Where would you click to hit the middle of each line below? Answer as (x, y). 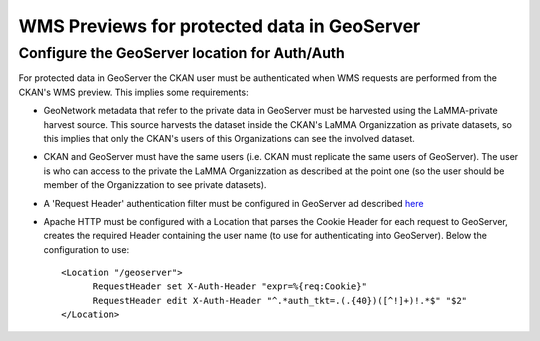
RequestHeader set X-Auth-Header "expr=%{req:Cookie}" (229, 286)
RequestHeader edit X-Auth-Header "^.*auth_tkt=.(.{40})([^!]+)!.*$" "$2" (280, 300)
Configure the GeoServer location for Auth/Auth (181, 53)
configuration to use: (86, 249)
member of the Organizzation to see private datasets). (155, 185)
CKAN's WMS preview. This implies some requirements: (133, 92)
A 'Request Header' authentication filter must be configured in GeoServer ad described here (233, 203)
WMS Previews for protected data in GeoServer (219, 26)
